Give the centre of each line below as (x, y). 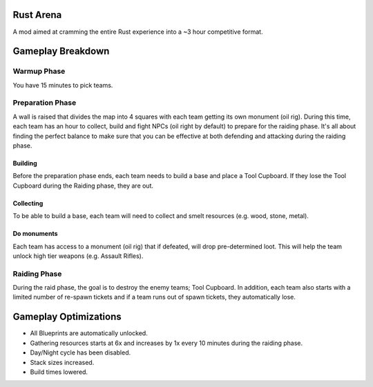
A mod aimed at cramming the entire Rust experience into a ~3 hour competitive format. (138, 32)
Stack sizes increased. (62, 362)
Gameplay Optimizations (67, 317)
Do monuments (35, 234)
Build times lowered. (59, 372)
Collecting (28, 203)
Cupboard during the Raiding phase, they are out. (83, 186)
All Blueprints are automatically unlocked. (89, 333)
